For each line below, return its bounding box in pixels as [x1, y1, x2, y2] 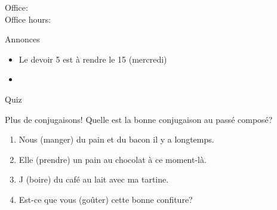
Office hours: [5, 13, 51, 25]
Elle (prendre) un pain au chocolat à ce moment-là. [19, 153, 207, 165]
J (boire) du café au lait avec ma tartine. [19, 173, 169, 186]
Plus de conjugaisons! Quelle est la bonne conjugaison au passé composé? [5, 113, 273, 125]
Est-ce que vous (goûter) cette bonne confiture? [19, 193, 193, 205]
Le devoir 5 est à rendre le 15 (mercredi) [19, 52, 167, 65]
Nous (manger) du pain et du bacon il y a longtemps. [19, 133, 214, 146]
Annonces [5, 33, 40, 45]
